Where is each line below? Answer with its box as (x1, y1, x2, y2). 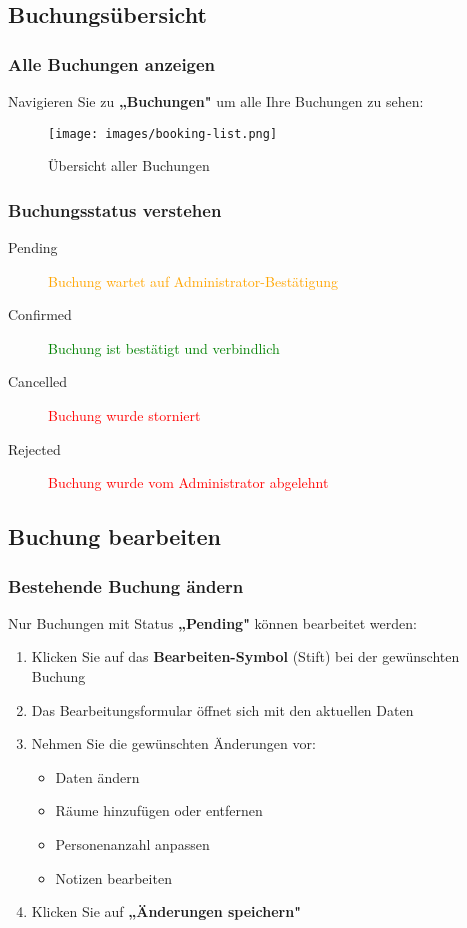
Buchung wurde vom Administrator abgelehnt (48, 472, 329, 493)
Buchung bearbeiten (8, 521, 221, 552)
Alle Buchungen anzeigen (8, 51, 216, 76)
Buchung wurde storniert (48, 405, 201, 426)
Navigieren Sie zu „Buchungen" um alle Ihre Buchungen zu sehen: (8, 91, 424, 111)
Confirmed (8, 304, 72, 325)
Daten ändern (55, 766, 140, 787)
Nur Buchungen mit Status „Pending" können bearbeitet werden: (8, 612, 417, 633)
